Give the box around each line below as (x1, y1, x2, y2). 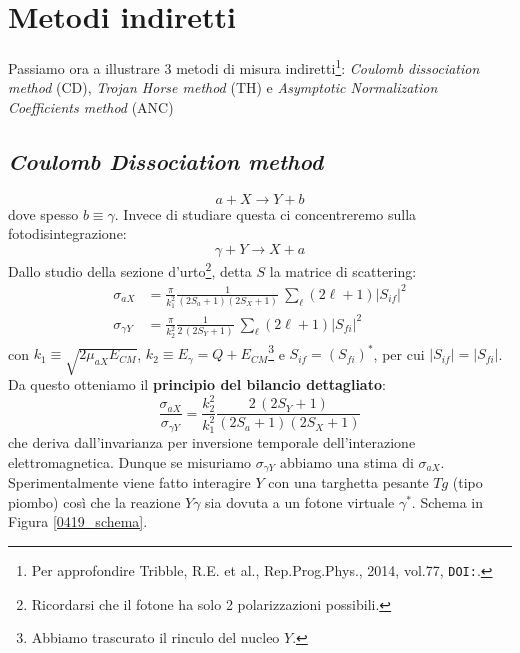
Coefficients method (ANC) (8, 96, 174, 117)
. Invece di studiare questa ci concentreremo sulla (114, 203, 417, 224)
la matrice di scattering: (269, 260, 417, 281)
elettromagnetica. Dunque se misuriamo (8, 451, 252, 472)
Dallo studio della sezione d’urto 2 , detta (8, 257, 252, 281)
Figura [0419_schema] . (8, 511, 148, 532)
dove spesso (8, 203, 79, 224)
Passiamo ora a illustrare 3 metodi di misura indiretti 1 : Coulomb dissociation (8, 55, 480, 78)
